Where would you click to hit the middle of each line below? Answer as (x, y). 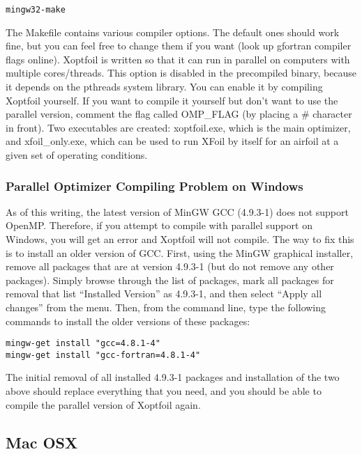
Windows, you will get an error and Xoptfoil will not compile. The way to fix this (180, 239)
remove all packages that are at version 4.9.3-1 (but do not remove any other (170, 266)
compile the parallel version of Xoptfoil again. (103, 404)
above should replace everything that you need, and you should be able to (164, 391)
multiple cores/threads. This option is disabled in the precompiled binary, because (181, 73)
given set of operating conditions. (77, 155)
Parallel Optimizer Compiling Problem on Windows (154, 186)
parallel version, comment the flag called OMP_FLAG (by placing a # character (179, 114)
